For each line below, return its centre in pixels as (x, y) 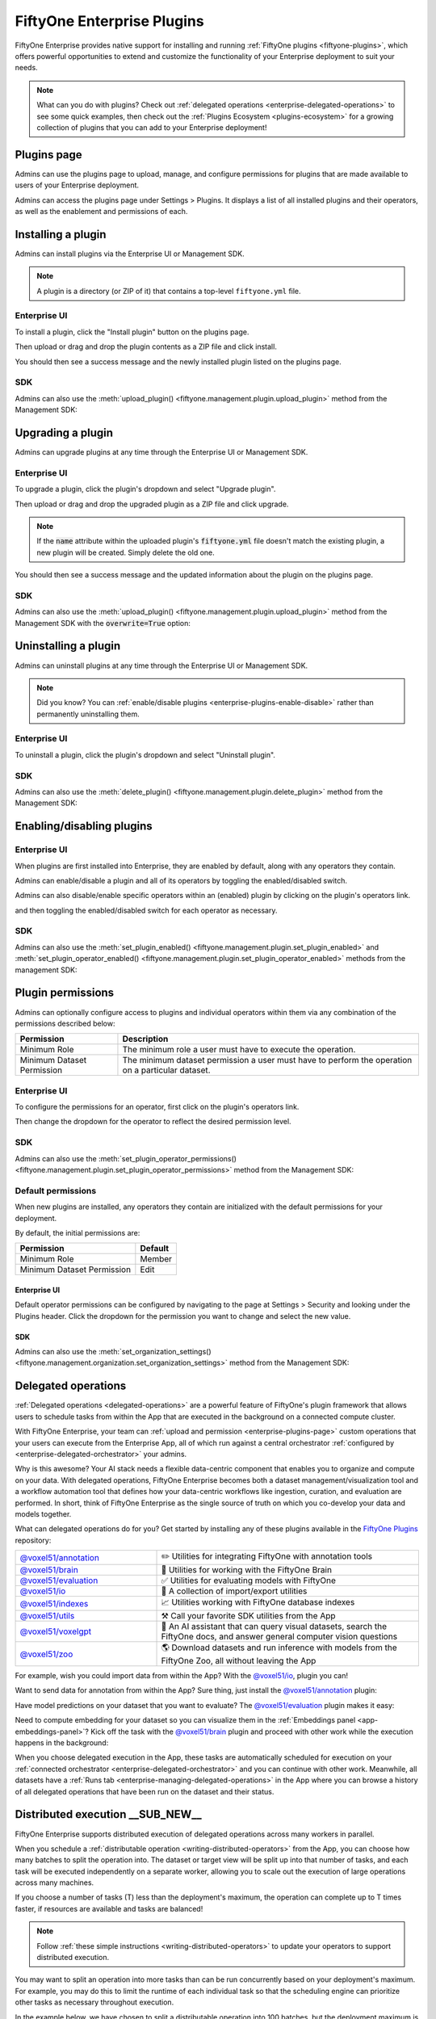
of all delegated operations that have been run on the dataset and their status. (145, 1791)
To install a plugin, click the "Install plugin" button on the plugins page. (132, 332)
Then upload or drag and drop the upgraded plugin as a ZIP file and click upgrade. (152, 504)
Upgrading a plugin (64, 432)
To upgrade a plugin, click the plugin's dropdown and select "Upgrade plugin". (145, 489)
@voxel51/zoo (46, 1654)
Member (156, 1259)
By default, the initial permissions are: (78, 1232)
